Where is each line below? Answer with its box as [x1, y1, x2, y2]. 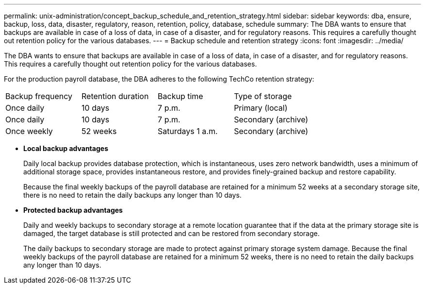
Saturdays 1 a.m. [158, 126, 218, 136]
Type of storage [234, 91, 292, 101]
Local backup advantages [23, 144, 108, 152]
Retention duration [82, 91, 149, 101]
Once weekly [5, 126, 53, 136]
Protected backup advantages [23, 206, 123, 214]
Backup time [158, 91, 203, 101]
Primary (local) [234, 103, 288, 113]
